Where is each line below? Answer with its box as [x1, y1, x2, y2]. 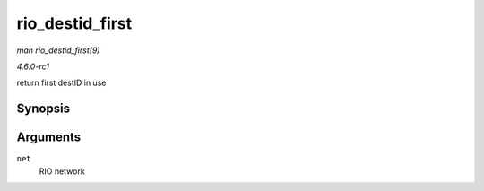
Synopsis [16, 101, 71, 117]
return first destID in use [16, 77, 107, 89]
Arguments [16, 130, 82, 145]
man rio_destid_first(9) [16, 45, 100, 56]
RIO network [39, 166, 85, 177]
